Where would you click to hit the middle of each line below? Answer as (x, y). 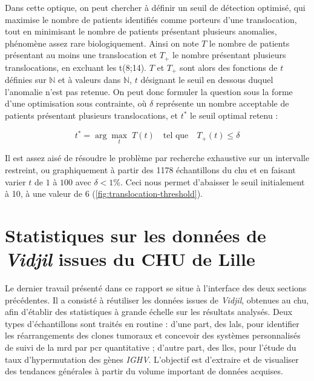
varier (15, 181)
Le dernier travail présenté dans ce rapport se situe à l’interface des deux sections (156, 288)
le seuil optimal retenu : (234, 115)
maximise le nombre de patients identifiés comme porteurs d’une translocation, (151, 19)
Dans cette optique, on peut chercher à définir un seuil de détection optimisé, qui (155, 7)
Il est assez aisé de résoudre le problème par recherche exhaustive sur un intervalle (157, 158)
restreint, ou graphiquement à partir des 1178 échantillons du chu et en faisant (150, 169)
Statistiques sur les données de (136, 235)
